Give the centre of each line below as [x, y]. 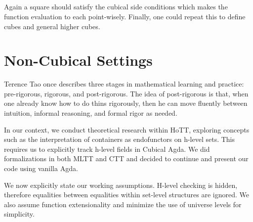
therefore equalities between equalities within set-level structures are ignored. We [127, 195]
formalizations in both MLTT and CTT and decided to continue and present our [126, 158]
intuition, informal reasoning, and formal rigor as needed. [91, 113]
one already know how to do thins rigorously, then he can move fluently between [126, 103]
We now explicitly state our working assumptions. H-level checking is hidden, [121, 185]
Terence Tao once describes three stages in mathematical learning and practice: [124, 84]
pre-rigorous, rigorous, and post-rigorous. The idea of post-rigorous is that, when [126, 93]
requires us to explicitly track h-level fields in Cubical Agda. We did [107, 149]
